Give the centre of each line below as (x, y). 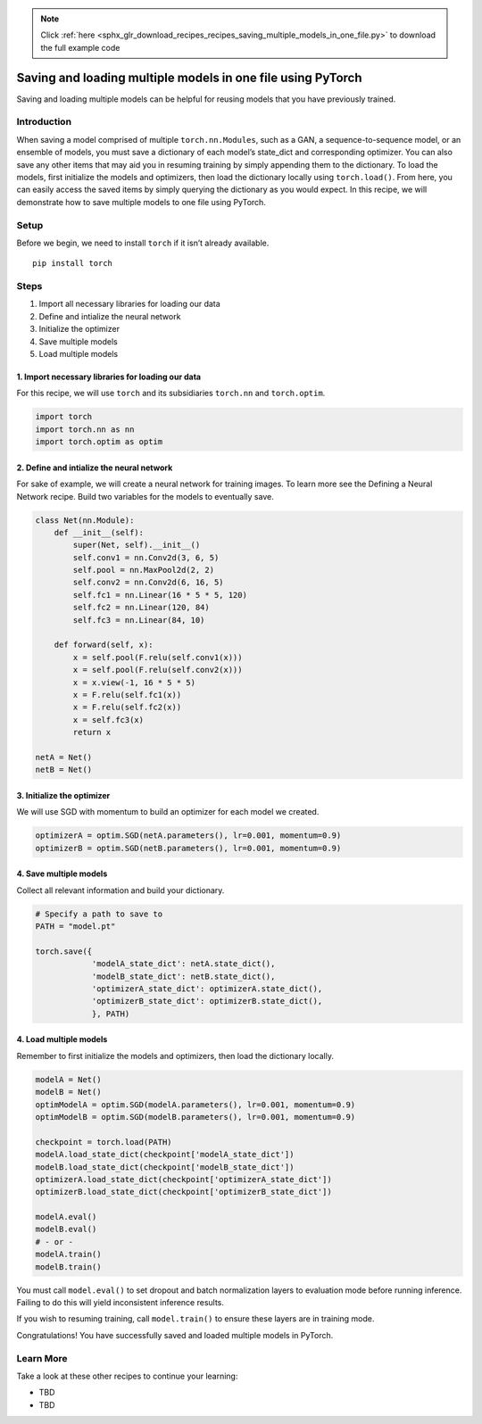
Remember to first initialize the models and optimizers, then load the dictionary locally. (175, 1056)
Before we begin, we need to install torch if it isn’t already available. (143, 243)
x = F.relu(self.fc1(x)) (127, 695)
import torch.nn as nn (85, 429)
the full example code (80, 47)
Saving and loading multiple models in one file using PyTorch (189, 77)
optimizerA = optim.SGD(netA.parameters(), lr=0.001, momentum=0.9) (188, 836)
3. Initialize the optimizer (63, 795)
